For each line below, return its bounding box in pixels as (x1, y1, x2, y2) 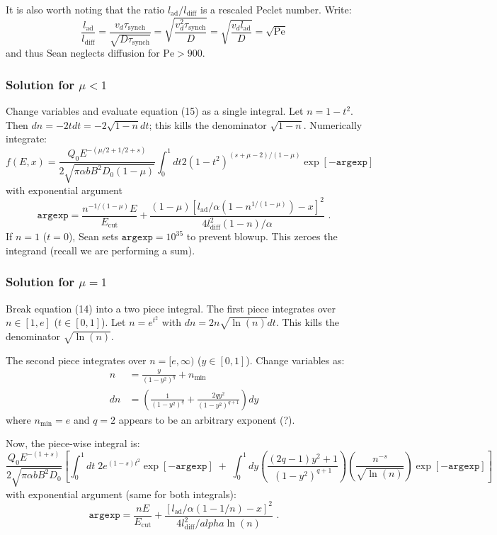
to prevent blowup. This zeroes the (186, 229, 338, 244)
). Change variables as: (246, 352, 345, 367)
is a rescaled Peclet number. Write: (200, 2, 352, 16)
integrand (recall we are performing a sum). (6, 242, 195, 257)
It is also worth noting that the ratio (6, 2, 165, 16)
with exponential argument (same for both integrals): (6, 486, 236, 501)
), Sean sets (68, 229, 119, 244)
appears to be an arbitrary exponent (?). (118, 412, 295, 427)
